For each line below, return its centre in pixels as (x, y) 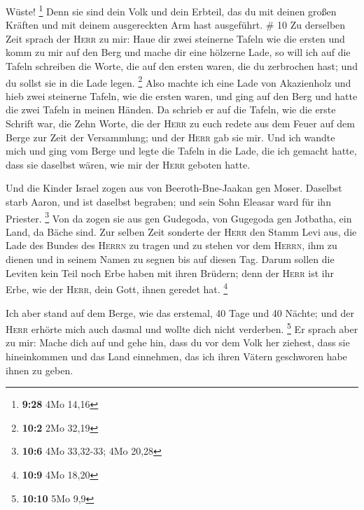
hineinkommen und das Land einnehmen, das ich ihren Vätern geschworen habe (176, 356)
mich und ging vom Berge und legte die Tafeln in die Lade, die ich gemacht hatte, (181, 151)
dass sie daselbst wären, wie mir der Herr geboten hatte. (128, 164)
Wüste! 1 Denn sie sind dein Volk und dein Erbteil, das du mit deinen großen (171, 10)
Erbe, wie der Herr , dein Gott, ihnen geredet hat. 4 (117, 288)
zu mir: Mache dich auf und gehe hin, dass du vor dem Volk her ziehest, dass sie (178, 342)
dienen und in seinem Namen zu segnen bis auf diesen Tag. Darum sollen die (170, 259)
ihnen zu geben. (40, 370)
